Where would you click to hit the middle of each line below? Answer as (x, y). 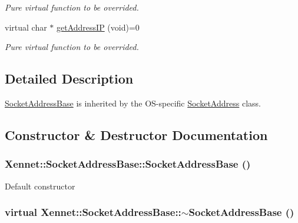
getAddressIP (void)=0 (98, 27)
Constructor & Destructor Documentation (136, 134)
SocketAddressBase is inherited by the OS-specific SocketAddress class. (133, 103)
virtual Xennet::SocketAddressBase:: (93, 212)
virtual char (26, 27)
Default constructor (40, 186)
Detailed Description (69, 79)
